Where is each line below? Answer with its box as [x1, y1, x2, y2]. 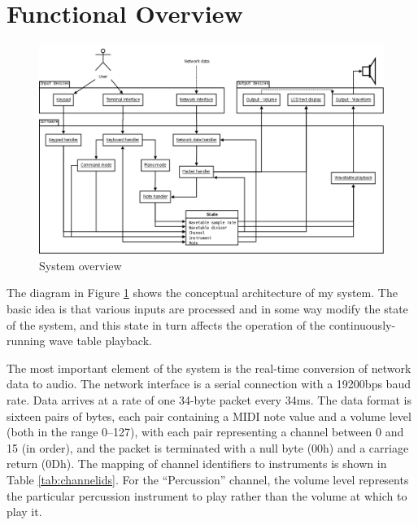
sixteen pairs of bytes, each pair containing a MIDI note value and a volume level [7, 407, 411, 424]
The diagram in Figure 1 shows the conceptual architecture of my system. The [7, 284, 398, 301]
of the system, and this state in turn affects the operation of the [7, 316, 326, 333]
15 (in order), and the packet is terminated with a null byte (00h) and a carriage [7, 439, 409, 456]
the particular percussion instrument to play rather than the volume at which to [7, 487, 407, 504]
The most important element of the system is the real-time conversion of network [7, 359, 411, 376]
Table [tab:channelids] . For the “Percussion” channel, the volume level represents [7, 470, 409, 488]
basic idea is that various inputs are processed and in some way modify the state [7, 300, 408, 317]
